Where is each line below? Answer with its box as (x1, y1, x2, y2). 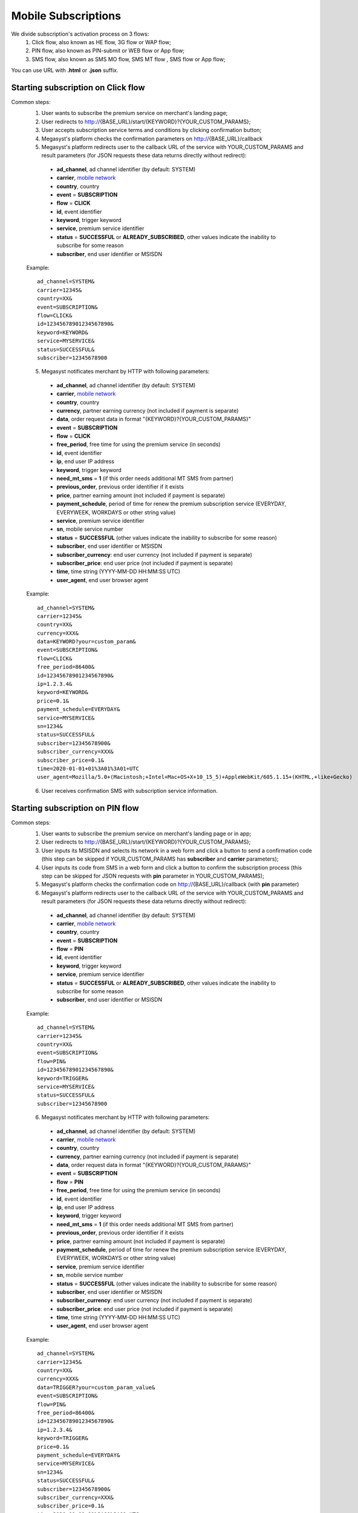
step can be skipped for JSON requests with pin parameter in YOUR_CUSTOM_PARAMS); (41, 872, 264, 879)
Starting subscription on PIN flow (11, 802, 139, 813)
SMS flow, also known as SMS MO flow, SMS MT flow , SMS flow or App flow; (31, 55, 226, 63)
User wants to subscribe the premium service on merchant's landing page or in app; (41, 830, 252, 837)
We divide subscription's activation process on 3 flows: (11, 30, 149, 38)
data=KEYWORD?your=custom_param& (37, 638, 136, 645)
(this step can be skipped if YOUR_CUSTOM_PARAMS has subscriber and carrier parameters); (41, 855, 279, 862)
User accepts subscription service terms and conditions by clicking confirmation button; (41, 126, 262, 134)
